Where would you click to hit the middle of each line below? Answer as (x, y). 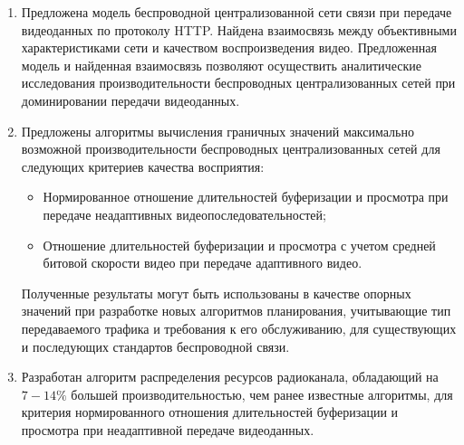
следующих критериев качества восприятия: (143, 166)
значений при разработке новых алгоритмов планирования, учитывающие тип (236, 311)
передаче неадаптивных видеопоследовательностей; (184, 214)
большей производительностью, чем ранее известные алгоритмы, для (262, 394)
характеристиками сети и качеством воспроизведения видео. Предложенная (229, 47)
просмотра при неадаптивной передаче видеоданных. (168, 429)
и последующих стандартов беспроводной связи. (155, 346)
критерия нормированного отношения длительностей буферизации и (210, 412)
